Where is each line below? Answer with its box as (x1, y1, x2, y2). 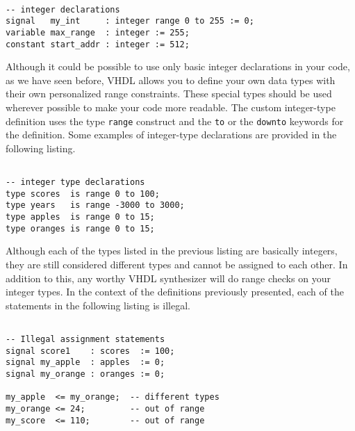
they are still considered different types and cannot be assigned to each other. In (6, 257, 348, 272)
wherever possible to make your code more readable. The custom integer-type (6, 100, 336, 115)
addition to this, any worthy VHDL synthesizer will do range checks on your (6, 270, 331, 285)
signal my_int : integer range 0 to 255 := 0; (6, 16, 254, 26)
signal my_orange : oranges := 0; (6, 369, 165, 380)
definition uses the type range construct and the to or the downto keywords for (6, 113, 344, 128)
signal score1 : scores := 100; (6, 345, 175, 356)
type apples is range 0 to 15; (6, 212, 155, 222)
